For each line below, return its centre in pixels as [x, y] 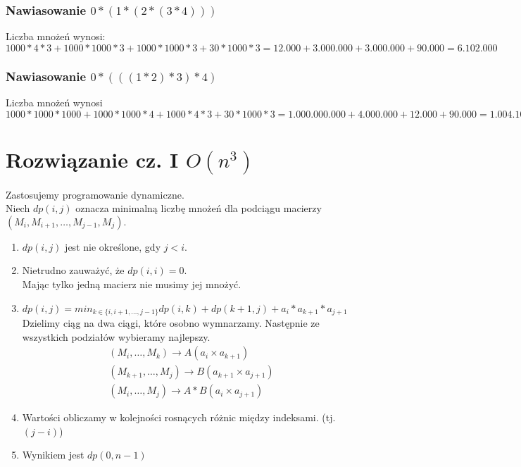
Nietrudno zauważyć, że [73, 270]
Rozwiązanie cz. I [92, 159]
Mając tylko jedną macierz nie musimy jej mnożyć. [132, 284]
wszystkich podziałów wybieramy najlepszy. [116, 336]
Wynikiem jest [53, 455]
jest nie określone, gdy [113, 246]
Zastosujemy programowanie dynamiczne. [95, 194]
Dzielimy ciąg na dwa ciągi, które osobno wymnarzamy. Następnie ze [171, 322]
